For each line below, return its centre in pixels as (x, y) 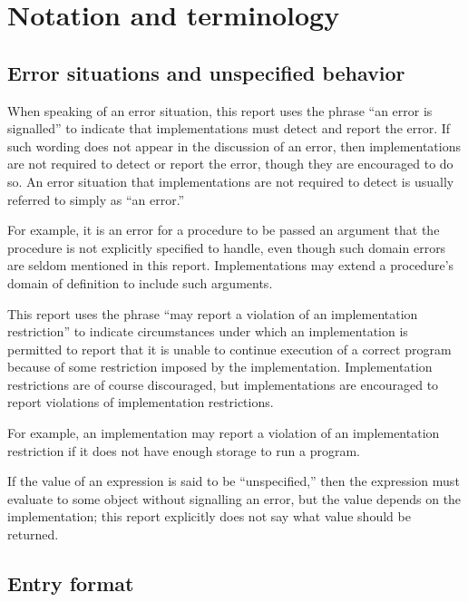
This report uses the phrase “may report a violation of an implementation (213, 313)
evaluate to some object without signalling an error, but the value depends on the (234, 498)
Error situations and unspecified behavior (206, 72)
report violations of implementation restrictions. (141, 402)
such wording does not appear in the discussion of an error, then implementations (234, 146)
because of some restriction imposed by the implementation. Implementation (220, 367)
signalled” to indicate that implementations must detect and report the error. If (229, 128)
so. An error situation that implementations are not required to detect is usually (231, 181)
